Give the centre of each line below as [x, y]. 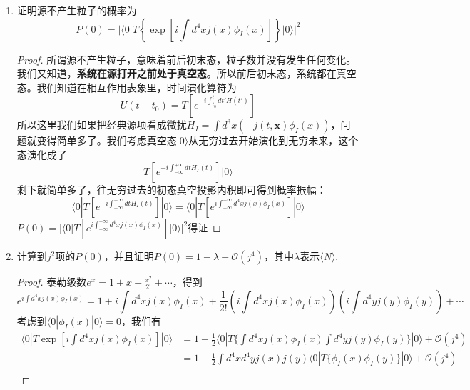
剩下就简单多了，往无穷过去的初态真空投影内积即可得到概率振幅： [172, 189]
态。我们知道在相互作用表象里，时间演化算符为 [127, 87]
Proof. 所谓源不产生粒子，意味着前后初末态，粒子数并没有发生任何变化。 [187, 59]
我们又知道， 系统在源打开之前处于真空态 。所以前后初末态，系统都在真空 [187, 73]
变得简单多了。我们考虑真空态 [107, 140]
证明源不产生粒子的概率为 [77, 10]
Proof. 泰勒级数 [52, 282]
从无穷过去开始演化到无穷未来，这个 [274, 140]
